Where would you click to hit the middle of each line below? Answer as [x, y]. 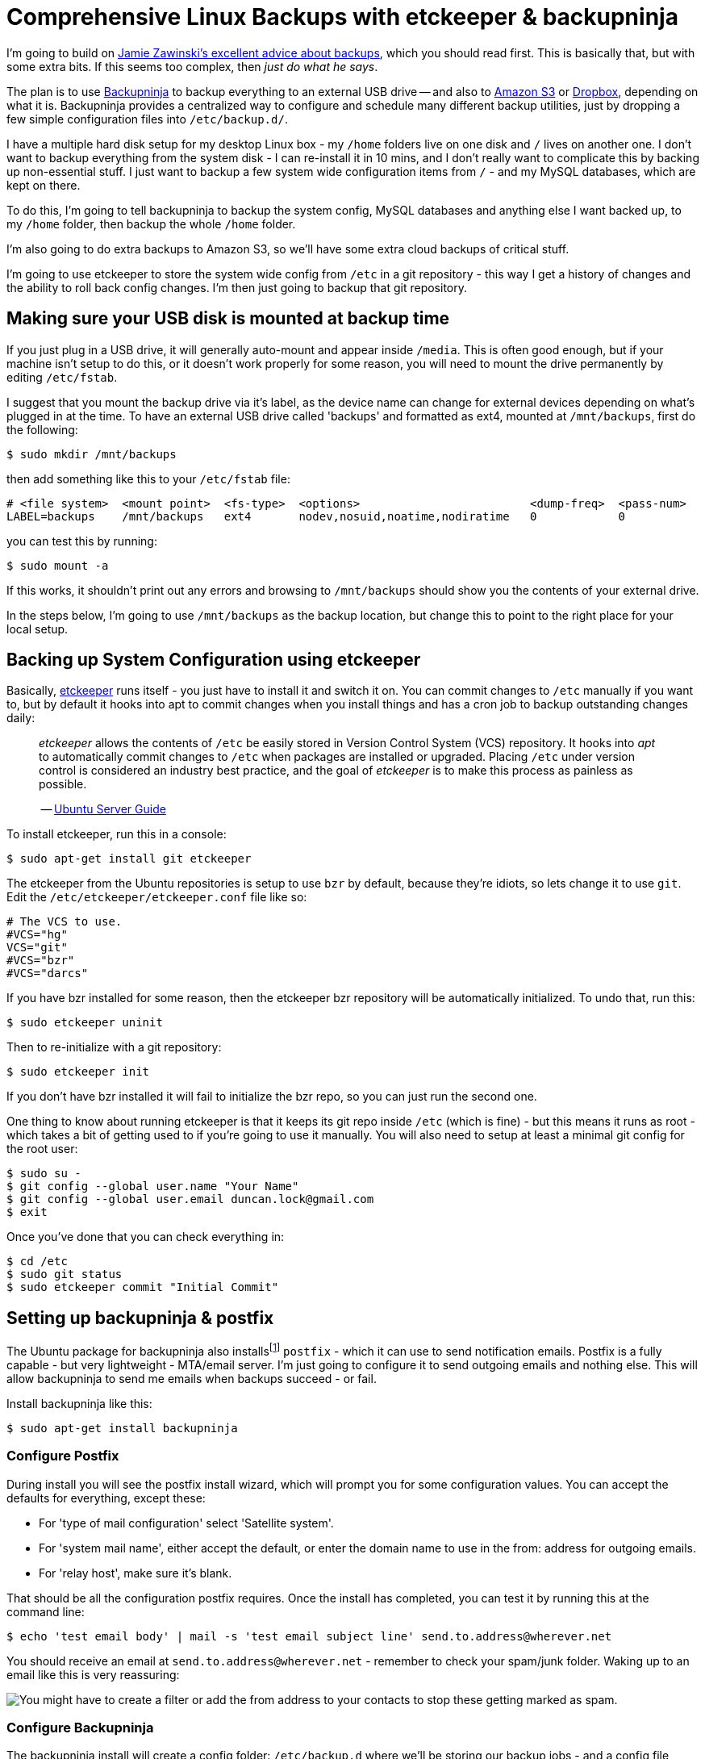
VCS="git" [37, 948]
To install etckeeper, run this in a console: [117, 834]
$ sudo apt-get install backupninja [122, 1428]
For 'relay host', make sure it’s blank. [136, 1573]
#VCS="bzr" [41, 961]
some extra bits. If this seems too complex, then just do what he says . [192, 66]
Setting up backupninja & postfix [140, 1318]
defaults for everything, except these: [106, 1498]
